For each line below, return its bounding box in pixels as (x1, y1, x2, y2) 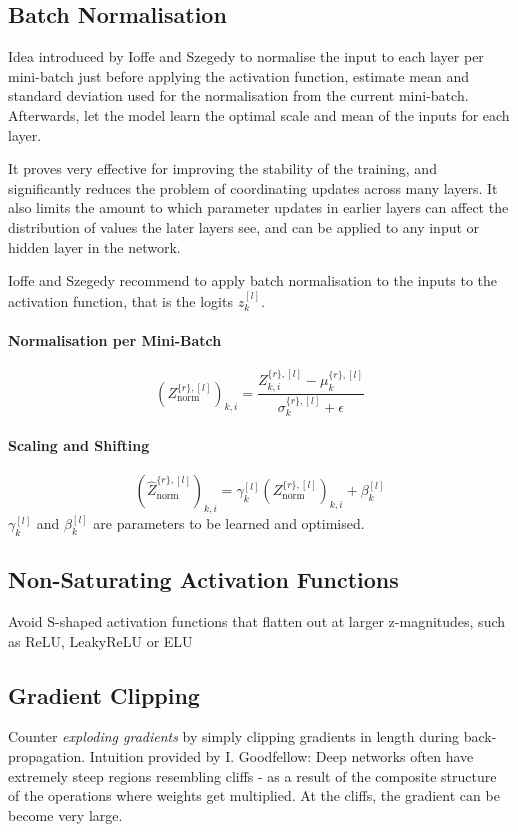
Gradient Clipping (8, 679, 200, 710)
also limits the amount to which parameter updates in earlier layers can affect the (8, 197, 509, 218)
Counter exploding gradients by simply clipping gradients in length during (8, 726, 459, 747)
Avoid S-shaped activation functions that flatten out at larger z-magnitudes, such (8, 611, 506, 631)
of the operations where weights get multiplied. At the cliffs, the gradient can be (8, 785, 500, 806)
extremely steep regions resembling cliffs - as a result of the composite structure (8, 765, 497, 786)
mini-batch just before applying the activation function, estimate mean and (8, 65, 470, 86)
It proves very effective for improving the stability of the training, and (8, 158, 437, 179)
